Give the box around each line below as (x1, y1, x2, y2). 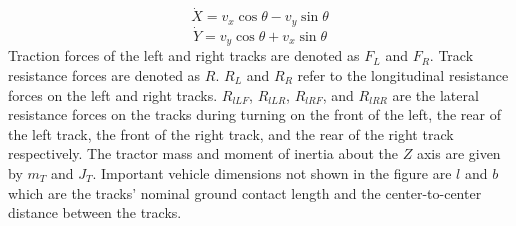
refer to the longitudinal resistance (297, 64, 509, 85)
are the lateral (392, 84, 479, 105)
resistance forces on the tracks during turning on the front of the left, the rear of (8, 104, 501, 125)
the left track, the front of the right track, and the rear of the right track (8, 123, 454, 144)
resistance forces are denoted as (8, 64, 201, 85)
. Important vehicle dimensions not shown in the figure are (92, 162, 452, 183)
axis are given (416, 143, 501, 164)
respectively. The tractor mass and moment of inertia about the (8, 143, 399, 164)
